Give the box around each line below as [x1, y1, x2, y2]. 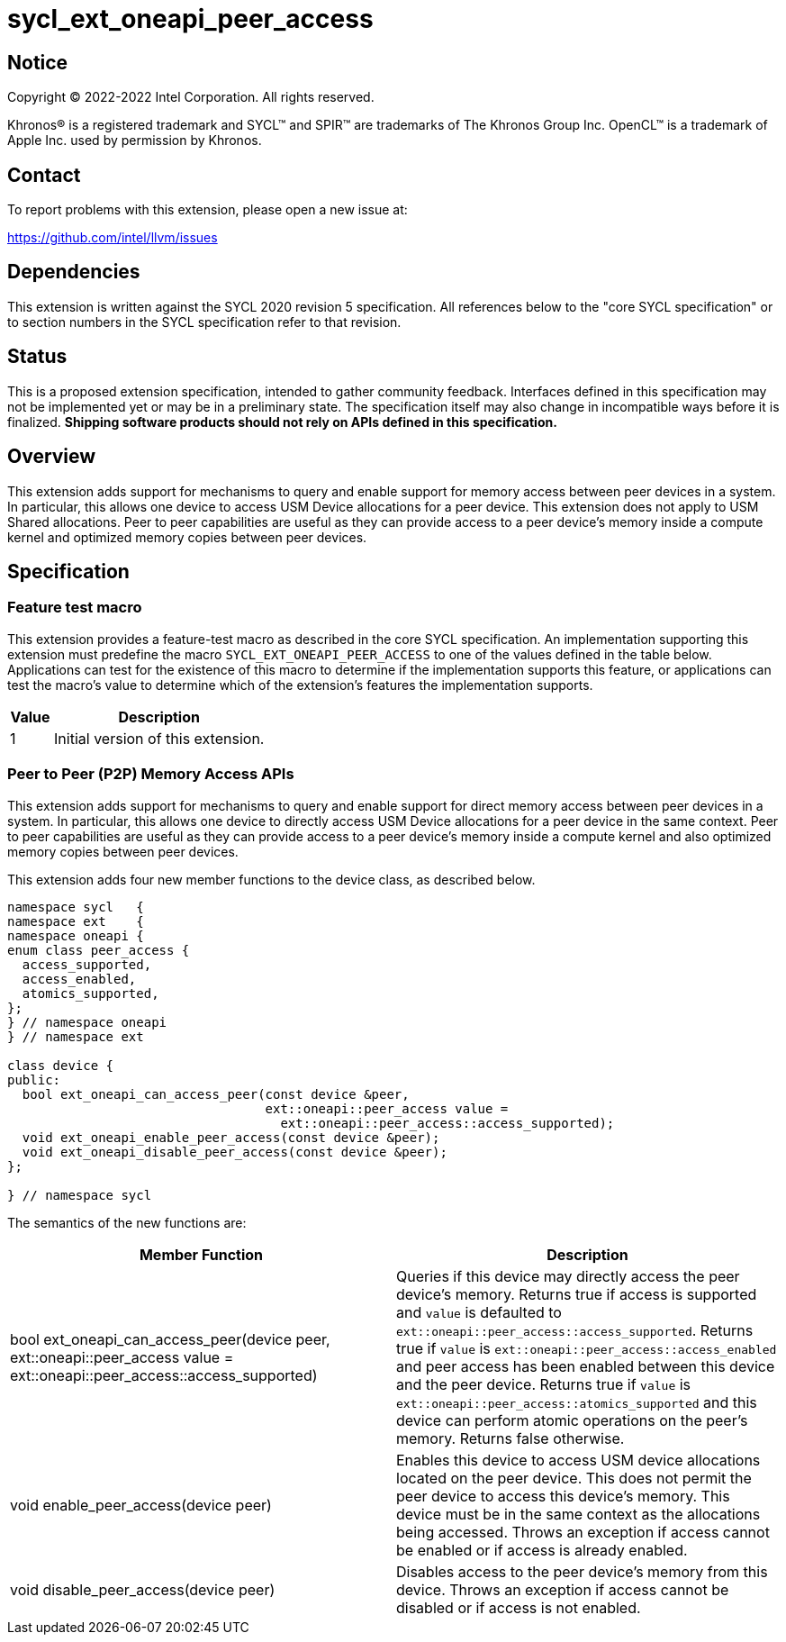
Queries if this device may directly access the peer [396, 1266, 740, 1285]
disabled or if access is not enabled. [396, 1598, 641, 1617]
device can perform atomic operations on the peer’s [396, 1411, 748, 1429]
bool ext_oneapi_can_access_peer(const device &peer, [22, 1086, 410, 1102]
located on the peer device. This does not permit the [396, 1468, 752, 1487]
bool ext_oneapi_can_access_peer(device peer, [10, 1329, 330, 1348]
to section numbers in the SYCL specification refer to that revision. [7, 313, 402, 330]
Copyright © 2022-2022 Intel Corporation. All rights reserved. [7, 89, 375, 105]
